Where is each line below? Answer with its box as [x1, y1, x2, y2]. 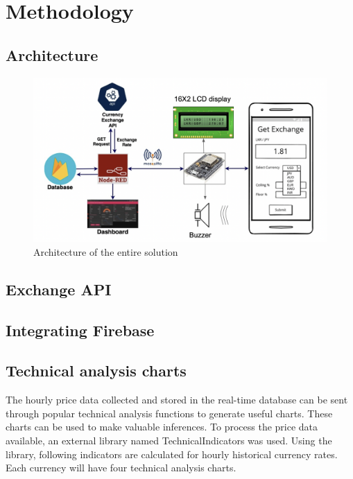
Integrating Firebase [6, 319, 155, 340]
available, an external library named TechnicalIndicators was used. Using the [6, 433, 332, 447]
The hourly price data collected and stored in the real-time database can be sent [6, 392, 348, 407]
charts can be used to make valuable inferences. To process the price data [6, 419, 318, 434]
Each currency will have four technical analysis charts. [6, 460, 236, 475]
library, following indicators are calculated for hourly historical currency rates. [6, 446, 338, 461]
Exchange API [6, 278, 112, 299]
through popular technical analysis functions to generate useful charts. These [6, 406, 333, 420]
